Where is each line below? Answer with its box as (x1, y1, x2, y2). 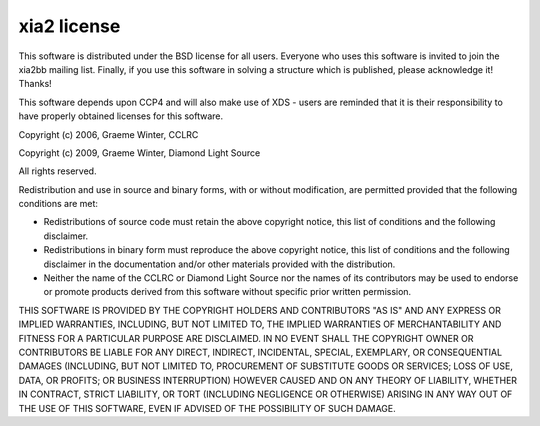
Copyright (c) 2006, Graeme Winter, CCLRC (18, 128, 199, 140)
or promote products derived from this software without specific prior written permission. (43, 286, 412, 298)
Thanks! (18, 78, 52, 90)
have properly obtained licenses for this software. (18, 110, 224, 122)
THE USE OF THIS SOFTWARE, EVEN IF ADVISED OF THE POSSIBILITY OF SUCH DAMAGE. (18, 402, 397, 414)
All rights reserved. (18, 165, 97, 177)
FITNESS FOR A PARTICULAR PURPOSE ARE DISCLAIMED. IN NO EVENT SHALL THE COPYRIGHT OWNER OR (18, 332, 474, 344)
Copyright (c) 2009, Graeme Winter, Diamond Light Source (18, 146, 261, 159)
